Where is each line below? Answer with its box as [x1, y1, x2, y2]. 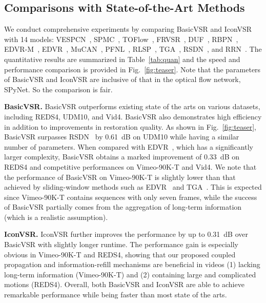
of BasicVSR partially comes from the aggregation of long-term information [4, 201, 242, 212]
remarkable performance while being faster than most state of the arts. [4, 289, 227, 300]
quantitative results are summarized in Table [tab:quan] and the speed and [4, 53, 240, 64]
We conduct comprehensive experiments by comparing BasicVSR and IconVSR [4, 24, 252, 34]
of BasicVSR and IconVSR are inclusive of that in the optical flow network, [4, 74, 241, 85]
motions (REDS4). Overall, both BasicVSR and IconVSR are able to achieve [4, 279, 244, 290]
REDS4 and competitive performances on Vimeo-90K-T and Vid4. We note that [4, 161, 257, 172]
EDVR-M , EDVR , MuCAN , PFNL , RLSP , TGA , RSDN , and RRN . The [4, 44, 262, 54]
